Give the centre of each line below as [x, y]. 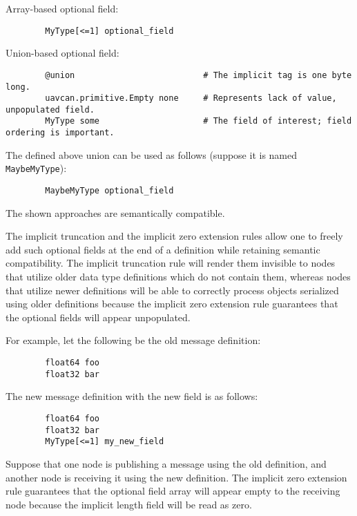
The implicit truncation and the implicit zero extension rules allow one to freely [174, 236]
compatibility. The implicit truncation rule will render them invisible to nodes [171, 263]
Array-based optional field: [62, 8]
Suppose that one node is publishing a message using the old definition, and [166, 463]
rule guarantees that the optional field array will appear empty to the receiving [173, 491]
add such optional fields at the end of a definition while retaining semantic [163, 249]
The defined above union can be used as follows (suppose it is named [152, 154]
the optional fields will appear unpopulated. [98, 317]
